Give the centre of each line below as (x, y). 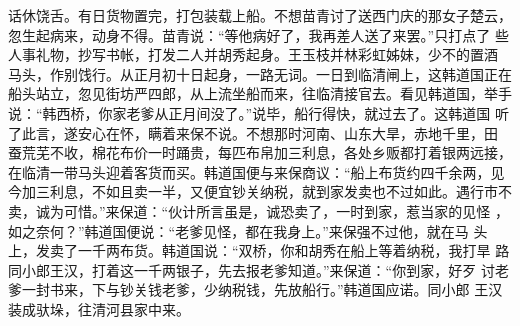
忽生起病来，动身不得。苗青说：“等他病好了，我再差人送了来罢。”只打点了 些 (258, 34)
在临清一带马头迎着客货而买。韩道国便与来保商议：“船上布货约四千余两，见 (256, 171)
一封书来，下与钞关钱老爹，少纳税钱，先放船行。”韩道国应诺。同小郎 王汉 (262, 289)
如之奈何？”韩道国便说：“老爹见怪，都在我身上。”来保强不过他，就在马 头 (248, 230)
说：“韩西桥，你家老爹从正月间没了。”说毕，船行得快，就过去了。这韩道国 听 (258, 112)
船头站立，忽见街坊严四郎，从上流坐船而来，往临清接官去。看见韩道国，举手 (260, 93)
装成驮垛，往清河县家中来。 (99, 308)
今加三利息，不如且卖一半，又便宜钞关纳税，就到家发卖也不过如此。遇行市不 (260, 191)
